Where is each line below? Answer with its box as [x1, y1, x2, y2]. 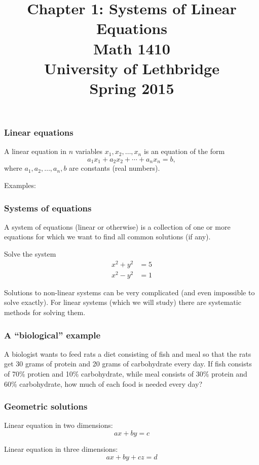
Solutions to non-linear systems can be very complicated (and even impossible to [4, 287, 255, 297]
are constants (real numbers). [69, 163, 160, 173]
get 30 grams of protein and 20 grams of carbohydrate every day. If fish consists [4, 358, 252, 369]
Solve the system [4, 249, 56, 259]
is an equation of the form [143, 146, 225, 157]
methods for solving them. [4, 307, 86, 318]
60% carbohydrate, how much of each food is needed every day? [4, 378, 203, 389]
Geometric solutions [4, 400, 88, 413]
